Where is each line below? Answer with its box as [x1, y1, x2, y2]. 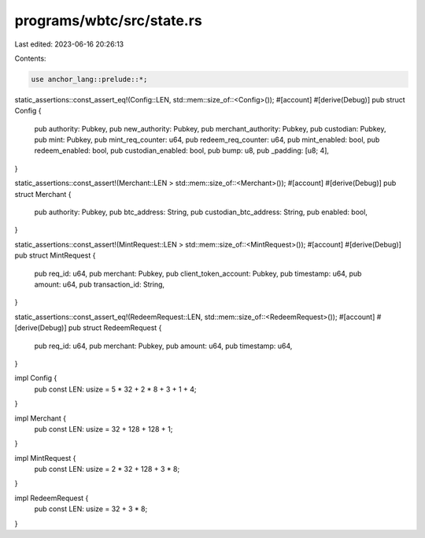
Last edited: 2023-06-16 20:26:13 [14, 39, 124, 49]
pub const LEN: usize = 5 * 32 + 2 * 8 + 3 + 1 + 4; [34, 384, 197, 394]
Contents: [14, 54, 46, 63]
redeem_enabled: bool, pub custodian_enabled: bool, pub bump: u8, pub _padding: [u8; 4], [34, 146, 330, 155]
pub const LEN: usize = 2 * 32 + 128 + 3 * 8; [34, 465, 180, 474]
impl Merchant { [14, 414, 67, 423]
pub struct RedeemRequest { [68, 323, 162, 332]
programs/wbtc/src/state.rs [14, 12, 202, 29]
